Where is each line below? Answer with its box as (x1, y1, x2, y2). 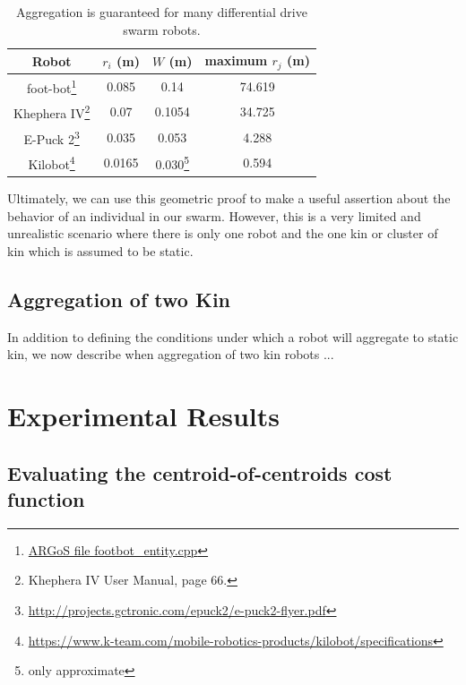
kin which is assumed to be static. (7, 241, 194, 260)
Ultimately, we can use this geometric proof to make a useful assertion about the (7, 189, 451, 208)
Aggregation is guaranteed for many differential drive (15, 3, 307, 21)
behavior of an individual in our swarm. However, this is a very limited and (7, 206, 421, 225)
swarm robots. (123, 20, 201, 39)
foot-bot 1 (26, 75, 77, 97)
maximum (204, 51, 268, 70)
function (7, 485, 85, 513)
